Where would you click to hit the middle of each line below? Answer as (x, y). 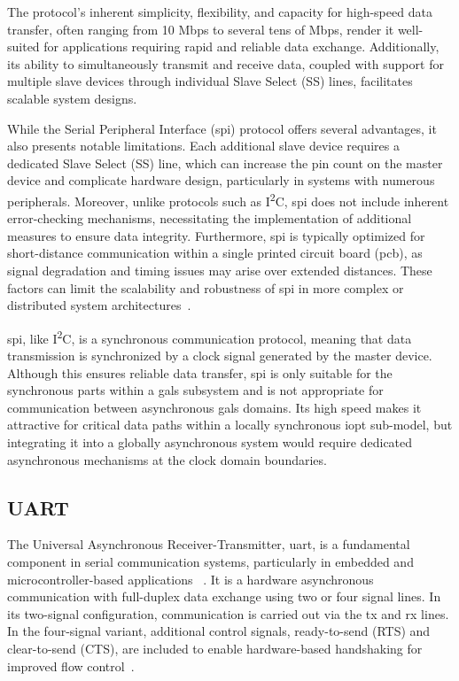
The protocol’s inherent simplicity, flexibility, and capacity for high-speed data (220, 12)
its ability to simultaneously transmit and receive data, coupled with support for (226, 63)
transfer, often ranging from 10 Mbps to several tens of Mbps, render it (201, 29)
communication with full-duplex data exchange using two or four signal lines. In (224, 596)
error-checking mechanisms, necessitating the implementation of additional (210, 218)
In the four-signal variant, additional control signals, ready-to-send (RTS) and (219, 631)
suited (23, 46)
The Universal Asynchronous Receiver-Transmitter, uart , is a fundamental (209, 544)
